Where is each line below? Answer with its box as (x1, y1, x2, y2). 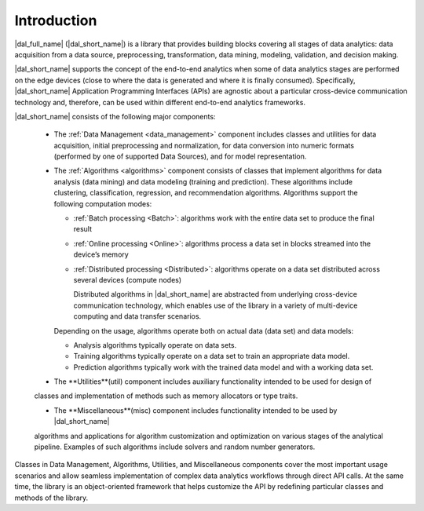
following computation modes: (53, 199, 152, 208)
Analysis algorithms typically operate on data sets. (73, 340, 237, 349)
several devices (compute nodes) (73, 275, 182, 284)
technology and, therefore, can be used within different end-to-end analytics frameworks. (14, 97, 306, 107)
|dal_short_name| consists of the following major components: (14, 111, 216, 121)
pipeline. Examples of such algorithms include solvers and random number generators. (34, 442, 316, 451)
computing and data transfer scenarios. (73, 312, 202, 321)
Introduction (14, 12, 97, 29)
